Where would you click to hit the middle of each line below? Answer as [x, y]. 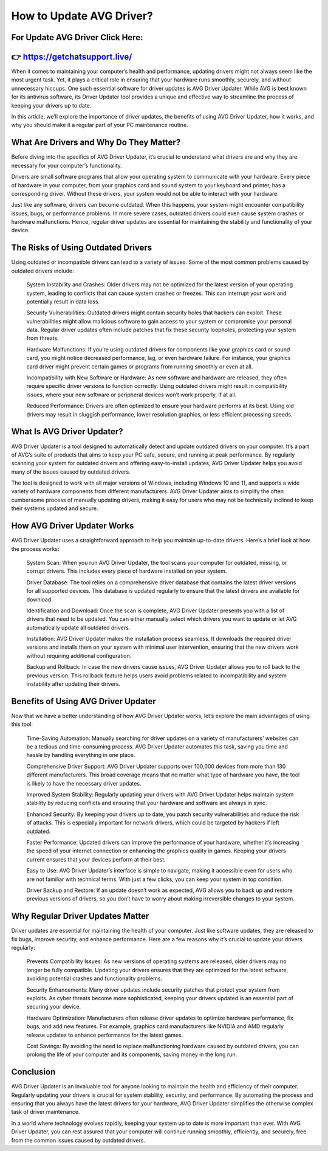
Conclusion [33, 1072]
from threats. [43, 338]
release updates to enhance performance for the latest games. [105, 1035]
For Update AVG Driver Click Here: [77, 37]
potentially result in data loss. [63, 302]
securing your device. [54, 1007]
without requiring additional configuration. [79, 655]
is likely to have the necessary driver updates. [84, 783]
